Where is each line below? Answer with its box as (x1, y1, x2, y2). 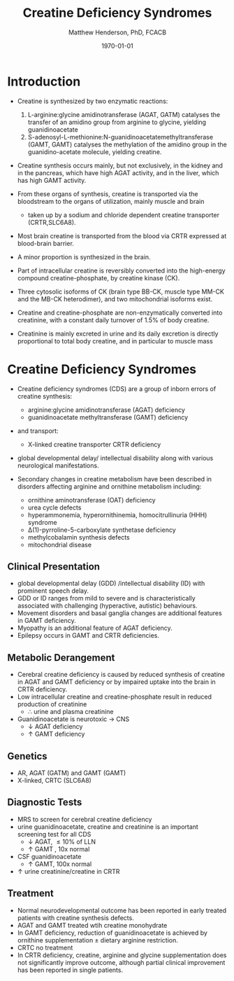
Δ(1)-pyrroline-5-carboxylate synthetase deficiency (27, 526, 176, 534)
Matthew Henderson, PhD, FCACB (68, 28, 166, 36)
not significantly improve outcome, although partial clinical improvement (17, 958, 226, 966)
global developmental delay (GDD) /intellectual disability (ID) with (17, 579, 205, 588)
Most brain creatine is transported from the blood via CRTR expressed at (17, 231, 227, 240)
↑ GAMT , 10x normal (27, 844, 90, 853)
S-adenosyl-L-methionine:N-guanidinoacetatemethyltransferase (27, 132, 214, 141)
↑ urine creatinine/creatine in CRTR (17, 867, 120, 875)
